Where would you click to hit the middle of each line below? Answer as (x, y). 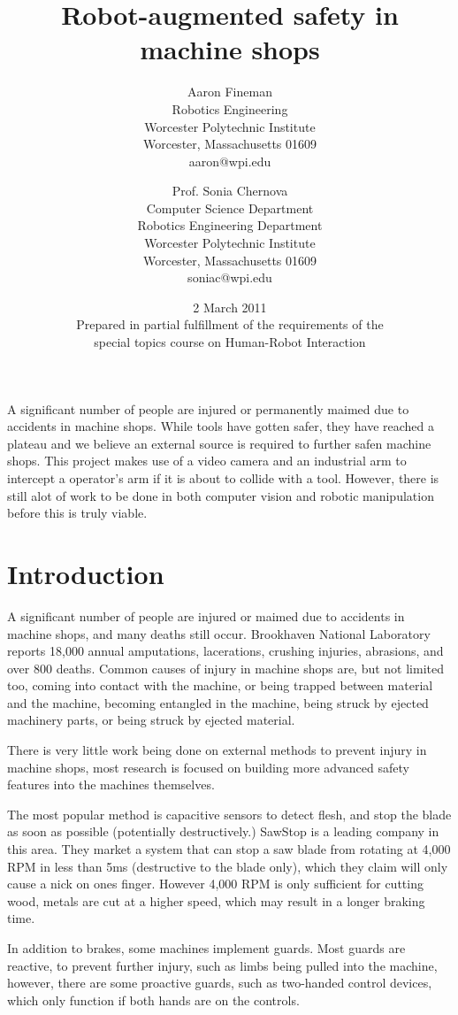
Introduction (86, 573)
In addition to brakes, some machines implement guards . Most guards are (206, 948)
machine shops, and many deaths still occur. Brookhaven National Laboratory (219, 633)
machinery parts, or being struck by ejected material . (151, 720)
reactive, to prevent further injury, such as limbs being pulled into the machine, (222, 965)
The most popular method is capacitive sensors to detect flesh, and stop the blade (229, 814)
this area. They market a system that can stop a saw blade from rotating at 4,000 (229, 849)
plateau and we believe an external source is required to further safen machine (219, 443)
